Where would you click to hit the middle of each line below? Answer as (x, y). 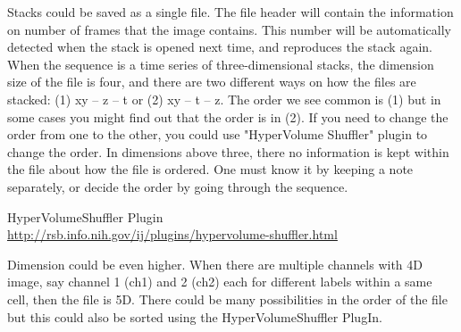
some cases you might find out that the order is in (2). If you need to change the (228, 116)
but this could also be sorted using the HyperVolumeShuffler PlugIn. (195, 316)
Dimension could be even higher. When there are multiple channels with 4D (215, 264)
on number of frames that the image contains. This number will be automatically (229, 29)
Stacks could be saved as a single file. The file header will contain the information (230, 12)
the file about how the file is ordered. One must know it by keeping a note (210, 169)
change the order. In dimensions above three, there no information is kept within (228, 151)
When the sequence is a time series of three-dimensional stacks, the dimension (221, 64)
